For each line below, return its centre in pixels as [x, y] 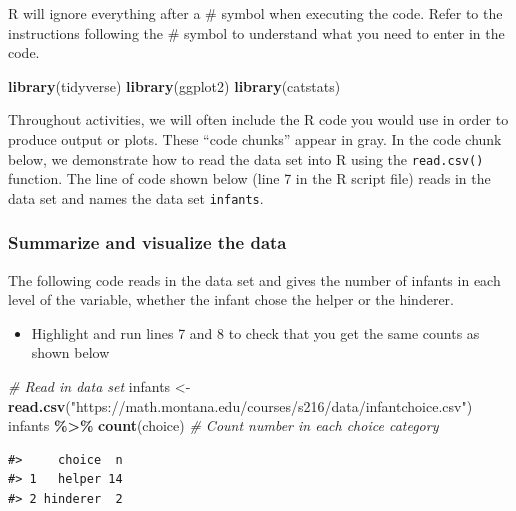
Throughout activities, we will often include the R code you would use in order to [258, 119]
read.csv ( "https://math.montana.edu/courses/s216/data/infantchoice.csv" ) [240, 405]
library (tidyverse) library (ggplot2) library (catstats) [174, 85]
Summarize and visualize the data [147, 242]
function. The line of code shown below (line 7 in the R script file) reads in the [249, 178]
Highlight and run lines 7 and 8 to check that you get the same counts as [255, 332]
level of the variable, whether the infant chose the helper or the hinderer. [231, 299]
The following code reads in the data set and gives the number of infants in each [254, 279]
